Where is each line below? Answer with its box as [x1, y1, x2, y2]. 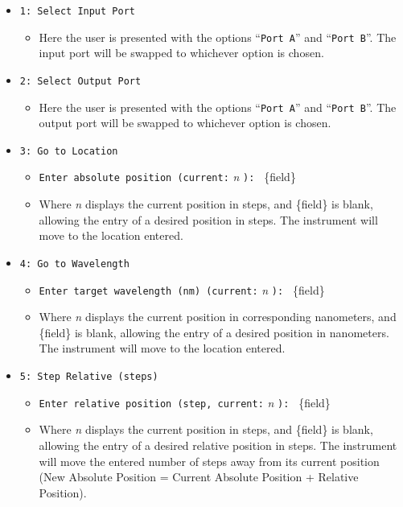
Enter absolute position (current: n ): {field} [39, 168, 296, 185]
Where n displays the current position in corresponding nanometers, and [39, 308, 397, 325]
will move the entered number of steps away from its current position [39, 452, 380, 469]
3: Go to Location [19, 145, 118, 157]
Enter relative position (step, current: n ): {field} [39, 394, 331, 410]
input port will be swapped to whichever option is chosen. [39, 44, 324, 61]
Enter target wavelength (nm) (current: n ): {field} [39, 281, 325, 298]
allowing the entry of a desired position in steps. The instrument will [39, 211, 378, 228]
